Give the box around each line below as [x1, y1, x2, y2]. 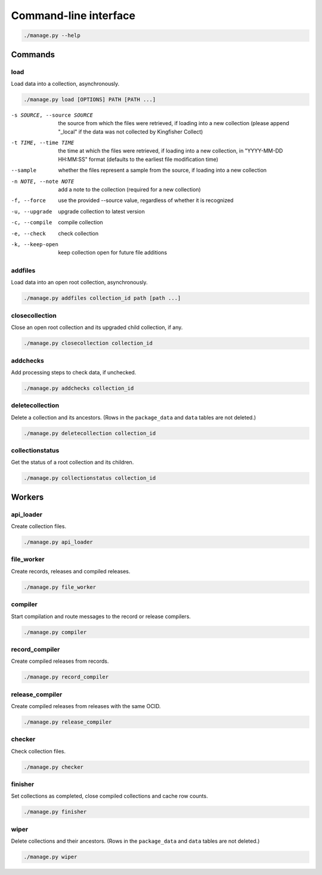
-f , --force [11, 197, 46, 204]
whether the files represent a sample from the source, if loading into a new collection [58, 167, 267, 174]
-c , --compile [11, 219, 52, 226]
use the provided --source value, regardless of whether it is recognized [58, 197, 234, 204]
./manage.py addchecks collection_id [23, 384, 134, 392]
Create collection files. [11, 523, 67, 530]
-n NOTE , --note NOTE [11, 178, 75, 185]
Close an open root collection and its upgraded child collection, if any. [11, 324, 183, 331]
